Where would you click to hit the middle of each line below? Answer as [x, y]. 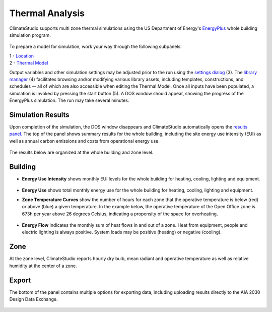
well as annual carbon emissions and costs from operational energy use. [84, 141]
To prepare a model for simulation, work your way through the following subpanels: [96, 47]
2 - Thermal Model [29, 63]
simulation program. [30, 35]
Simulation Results [40, 115]
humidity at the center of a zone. [43, 266]
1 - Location [21, 56]
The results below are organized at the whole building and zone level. [81, 152]
